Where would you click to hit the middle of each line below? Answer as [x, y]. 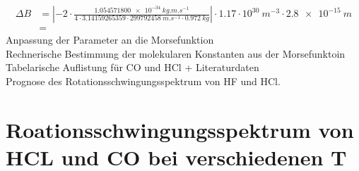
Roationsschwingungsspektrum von [180, 129]
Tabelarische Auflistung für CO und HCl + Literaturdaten [133, 67]
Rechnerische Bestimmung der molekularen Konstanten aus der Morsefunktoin [176, 53]
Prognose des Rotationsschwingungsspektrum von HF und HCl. [143, 81]
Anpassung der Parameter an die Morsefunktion [110, 40]
